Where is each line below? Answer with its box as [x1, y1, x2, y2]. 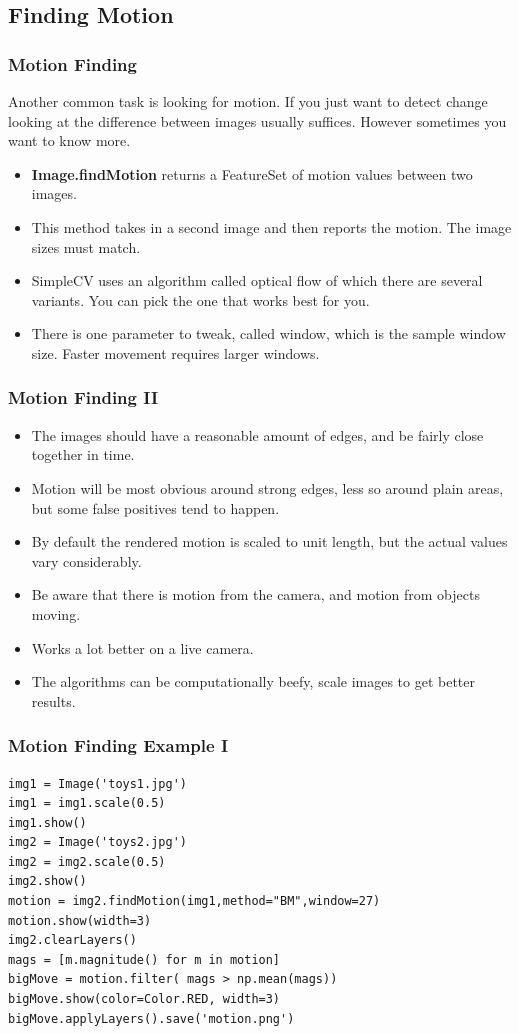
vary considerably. [31, 550, 142, 571]
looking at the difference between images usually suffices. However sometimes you [8, 110, 507, 131]
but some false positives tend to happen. [31, 497, 280, 518]
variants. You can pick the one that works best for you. [31, 289, 370, 310]
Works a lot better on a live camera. [31, 637, 254, 658]
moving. [31, 603, 81, 624]
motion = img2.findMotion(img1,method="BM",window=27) [8, 894, 381, 909]
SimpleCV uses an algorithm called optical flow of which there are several [31, 270, 483, 291]
